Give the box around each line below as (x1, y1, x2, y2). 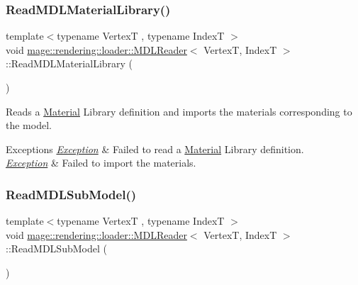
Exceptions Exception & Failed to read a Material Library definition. (6, 141, 304, 156)
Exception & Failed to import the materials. (6, 155, 196, 170)
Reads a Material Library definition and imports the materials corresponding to (6, 104, 352, 118)
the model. (6, 118, 52, 133)
